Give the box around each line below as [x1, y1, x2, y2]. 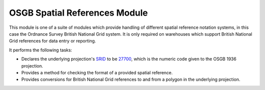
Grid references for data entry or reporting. [9, 38, 96, 44]
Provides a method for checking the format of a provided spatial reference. [21, 69, 173, 75]
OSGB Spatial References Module [9, 7, 148, 18]
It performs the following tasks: [9, 47, 72, 53]
